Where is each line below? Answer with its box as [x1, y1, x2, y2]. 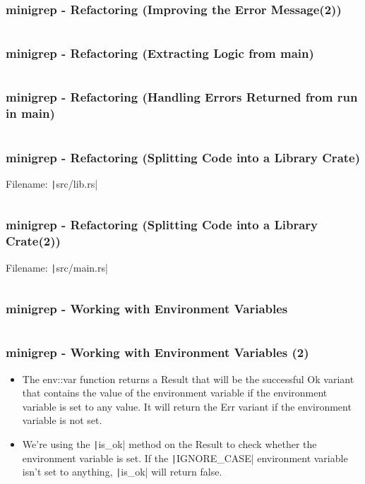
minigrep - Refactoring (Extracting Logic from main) [6, 44, 314, 62]
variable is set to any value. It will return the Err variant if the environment [22, 399, 352, 413]
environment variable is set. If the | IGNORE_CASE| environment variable [22, 450, 348, 465]
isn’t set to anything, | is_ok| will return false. [22, 464, 222, 479]
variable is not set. [22, 413, 102, 428]
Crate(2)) [6, 232, 61, 250]
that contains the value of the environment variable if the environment [22, 385, 328, 400]
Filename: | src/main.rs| [6, 260, 108, 274]
